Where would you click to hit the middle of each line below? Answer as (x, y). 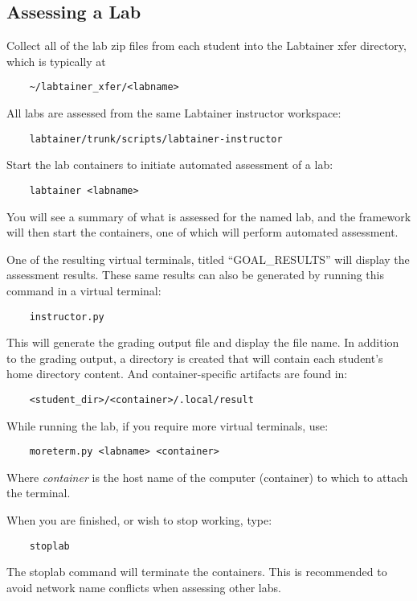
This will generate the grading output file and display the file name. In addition (203, 342)
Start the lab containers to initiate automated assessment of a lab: (170, 165)
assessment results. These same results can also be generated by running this (196, 275)
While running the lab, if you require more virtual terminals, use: (168, 425)
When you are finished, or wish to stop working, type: (139, 520)
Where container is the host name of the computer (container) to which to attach (207, 477)
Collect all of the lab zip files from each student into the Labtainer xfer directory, (206, 45)
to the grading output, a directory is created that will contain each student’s (195, 358)
